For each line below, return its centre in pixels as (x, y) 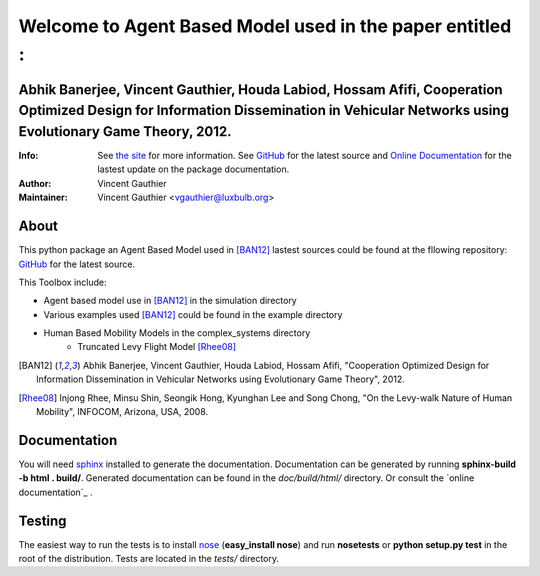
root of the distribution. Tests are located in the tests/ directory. (149, 559)
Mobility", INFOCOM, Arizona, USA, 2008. (122, 412)
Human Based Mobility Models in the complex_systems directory (177, 333)
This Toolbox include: (62, 282)
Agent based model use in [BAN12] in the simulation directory (170, 301)
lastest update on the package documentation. (193, 169)
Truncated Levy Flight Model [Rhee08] (157, 347)
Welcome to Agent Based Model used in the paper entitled (265, 26)
